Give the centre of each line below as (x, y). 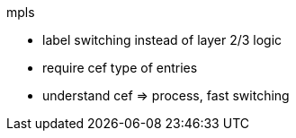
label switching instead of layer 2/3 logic (162, 40)
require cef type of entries (120, 68)
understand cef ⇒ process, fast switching (166, 95)
